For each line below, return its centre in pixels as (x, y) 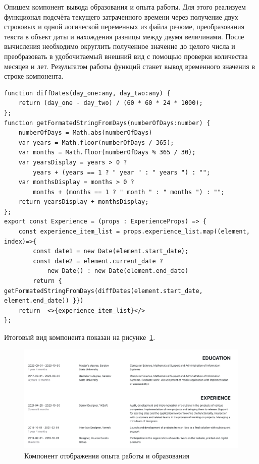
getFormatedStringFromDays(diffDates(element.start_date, (103, 291)
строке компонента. (34, 76)
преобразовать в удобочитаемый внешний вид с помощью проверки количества (126, 56)
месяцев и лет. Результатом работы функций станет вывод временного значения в (130, 66)
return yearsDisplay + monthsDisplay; (84, 202)
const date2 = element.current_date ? (98, 261)
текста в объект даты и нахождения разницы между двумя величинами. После (124, 36)
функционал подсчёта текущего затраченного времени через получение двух (121, 16)
